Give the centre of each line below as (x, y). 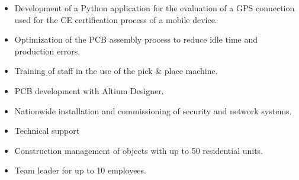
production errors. (47, 51)
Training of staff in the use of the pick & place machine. (116, 71)
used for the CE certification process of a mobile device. (116, 19)
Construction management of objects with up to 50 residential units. (139, 150)
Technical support (47, 131)
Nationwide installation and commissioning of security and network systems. (153, 110)
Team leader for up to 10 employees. (80, 170)
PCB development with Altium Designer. (89, 90)
